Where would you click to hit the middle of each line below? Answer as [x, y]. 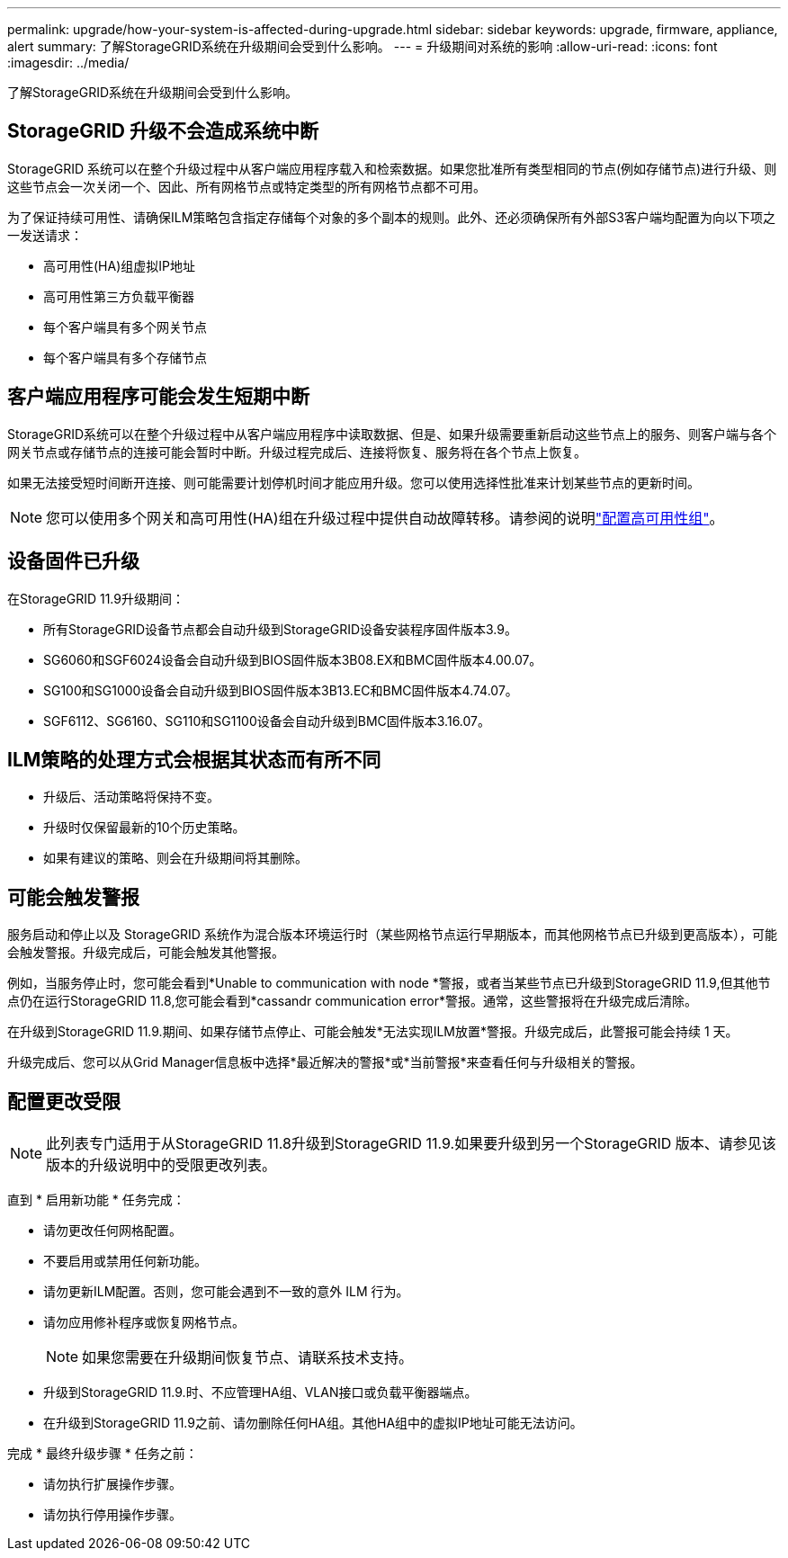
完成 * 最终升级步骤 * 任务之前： [103, 1454]
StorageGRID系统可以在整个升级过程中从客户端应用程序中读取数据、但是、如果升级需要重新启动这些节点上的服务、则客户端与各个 [392, 434]
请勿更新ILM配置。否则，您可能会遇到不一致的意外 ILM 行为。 [226, 1292]
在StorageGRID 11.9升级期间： [96, 598]
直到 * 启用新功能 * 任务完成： [96, 1200]
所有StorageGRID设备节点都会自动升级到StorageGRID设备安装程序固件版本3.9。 [280, 629]
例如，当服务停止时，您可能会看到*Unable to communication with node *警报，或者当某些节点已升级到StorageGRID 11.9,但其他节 [389, 983]
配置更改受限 [64, 1101]
